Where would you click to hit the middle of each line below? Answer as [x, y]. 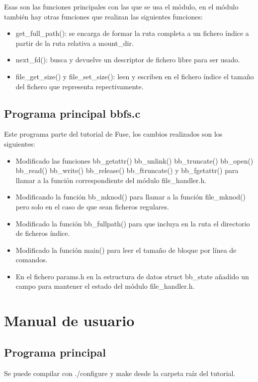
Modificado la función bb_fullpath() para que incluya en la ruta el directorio [133, 223]
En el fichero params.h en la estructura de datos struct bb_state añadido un [132, 276]
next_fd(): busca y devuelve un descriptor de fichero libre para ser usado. [128, 60]
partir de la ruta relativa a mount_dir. [75, 43]
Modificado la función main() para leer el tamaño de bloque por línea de [126, 250]
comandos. [32, 260]
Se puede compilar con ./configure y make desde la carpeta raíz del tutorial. [120, 373]
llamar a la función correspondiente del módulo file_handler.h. [111, 180]
